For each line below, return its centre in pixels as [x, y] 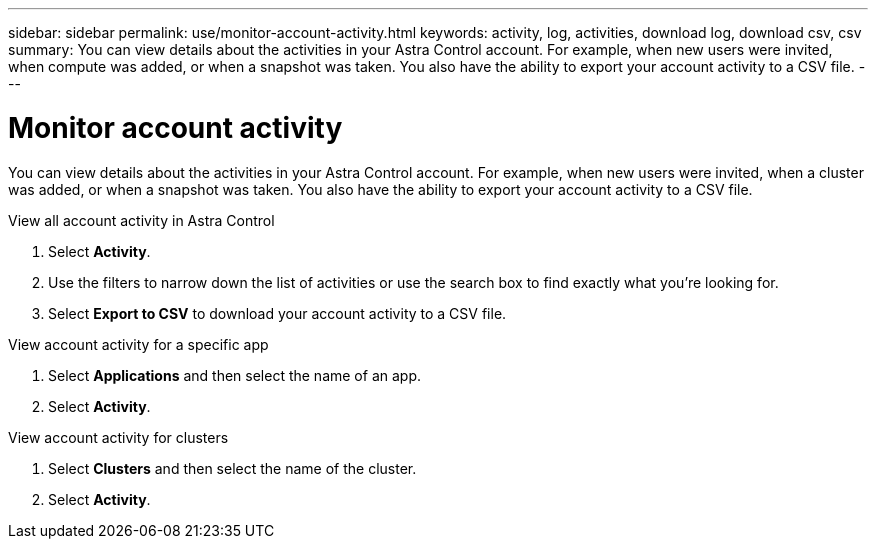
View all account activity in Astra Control [141, 220]
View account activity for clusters [118, 437]
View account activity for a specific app [138, 344]
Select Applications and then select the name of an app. [234, 375]
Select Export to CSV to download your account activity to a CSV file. [277, 313]
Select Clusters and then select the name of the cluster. [232, 468]
